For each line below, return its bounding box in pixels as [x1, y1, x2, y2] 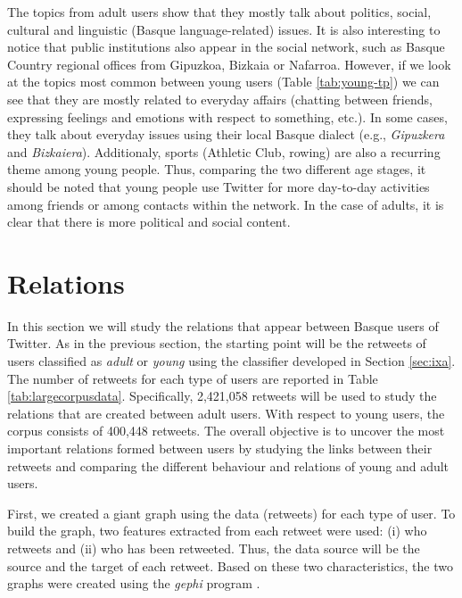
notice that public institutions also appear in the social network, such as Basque [7, 37, 445, 56]
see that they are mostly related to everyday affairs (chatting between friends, [7, 89, 433, 108]
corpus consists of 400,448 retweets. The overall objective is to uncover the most [7, 421, 445, 440]
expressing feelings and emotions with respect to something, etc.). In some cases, [7, 107, 448, 126]
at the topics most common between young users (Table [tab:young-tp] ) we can [7, 72, 440, 91]
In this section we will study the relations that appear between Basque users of [7, 316, 439, 335]
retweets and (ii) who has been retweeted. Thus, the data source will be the [7, 538, 420, 557]
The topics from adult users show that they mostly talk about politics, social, [7, 3, 432, 21]
